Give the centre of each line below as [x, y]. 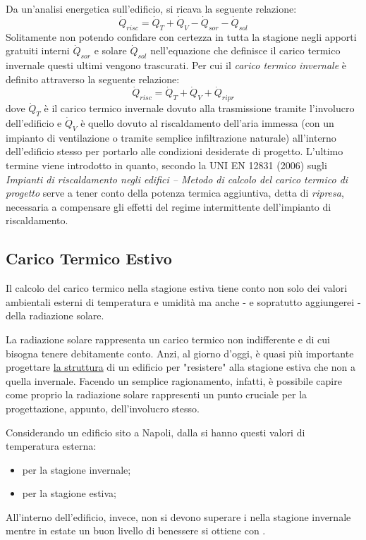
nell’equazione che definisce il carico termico [245, 50]
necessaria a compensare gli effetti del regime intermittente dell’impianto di [169, 206]
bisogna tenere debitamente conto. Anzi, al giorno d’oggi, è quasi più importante [180, 353]
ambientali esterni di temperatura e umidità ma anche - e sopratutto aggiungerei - [183, 301]
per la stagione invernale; [77, 469]
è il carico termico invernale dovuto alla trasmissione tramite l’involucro [199, 108]
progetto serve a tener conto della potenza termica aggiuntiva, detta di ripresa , [175, 193]
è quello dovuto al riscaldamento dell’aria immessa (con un [207, 123]
